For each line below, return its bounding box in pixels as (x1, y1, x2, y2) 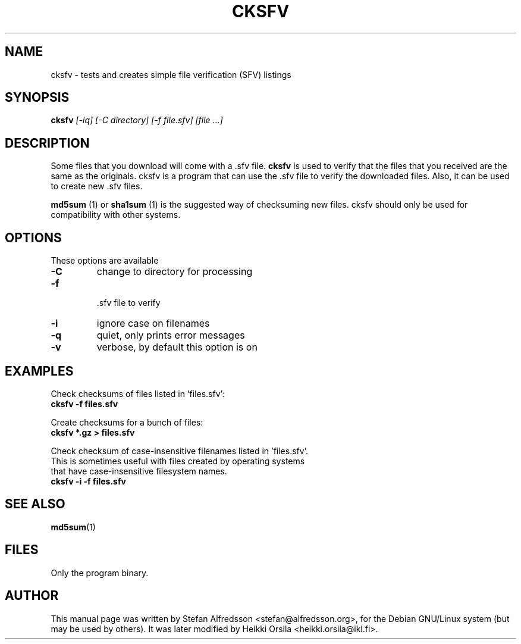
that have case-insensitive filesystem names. (51, 465, 227, 476)
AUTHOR (5, 588, 59, 604)
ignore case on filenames (96, 317, 210, 330)
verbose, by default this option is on (96, 341, 258, 354)
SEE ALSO (5, 496, 65, 512)
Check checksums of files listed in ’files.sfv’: (51, 388, 225, 399)
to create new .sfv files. (51, 181, 143, 192)
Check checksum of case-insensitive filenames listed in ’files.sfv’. (51, 445, 308, 456)
